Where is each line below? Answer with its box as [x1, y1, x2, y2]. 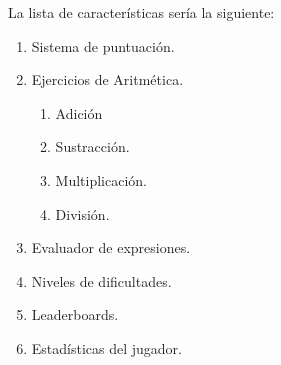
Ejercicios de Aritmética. [31, 69, 184, 90]
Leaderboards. [31, 304, 119, 325]
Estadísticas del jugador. [31, 337, 183, 358]
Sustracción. [55, 136, 130, 157]
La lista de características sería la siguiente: [8, 2, 275, 22]
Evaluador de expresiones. [31, 237, 191, 258]
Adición [55, 102, 103, 123]
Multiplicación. [55, 169, 148, 190]
